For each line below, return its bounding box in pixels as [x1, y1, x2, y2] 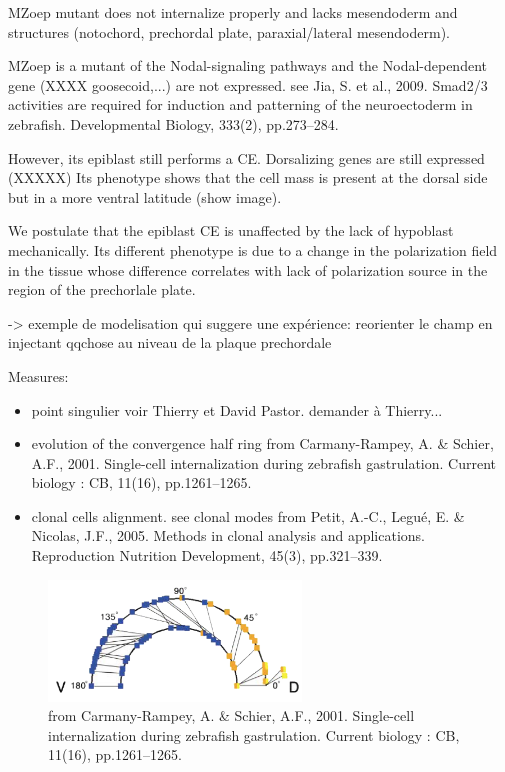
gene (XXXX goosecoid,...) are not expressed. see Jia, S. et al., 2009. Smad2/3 [8, 74, 488, 95]
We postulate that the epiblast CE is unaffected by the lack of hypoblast [8, 220, 454, 241]
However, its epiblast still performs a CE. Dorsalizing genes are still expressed [8, 147, 485, 168]
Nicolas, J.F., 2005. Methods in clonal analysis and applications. [31, 525, 425, 546]
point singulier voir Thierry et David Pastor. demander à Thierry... [31, 399, 443, 420]
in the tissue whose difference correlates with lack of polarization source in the [8, 259, 488, 280]
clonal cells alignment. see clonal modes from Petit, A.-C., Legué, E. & [31, 505, 465, 526]
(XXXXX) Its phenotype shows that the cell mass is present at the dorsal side [8, 167, 488, 188]
